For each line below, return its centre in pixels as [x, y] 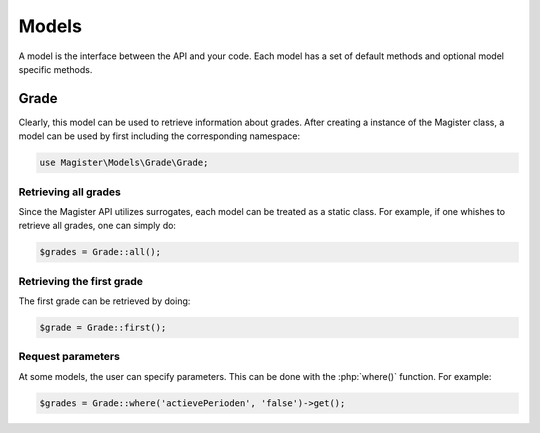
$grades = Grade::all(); [100, 252]
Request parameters [69, 357]
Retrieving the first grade [81, 281]
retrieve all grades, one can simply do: [97, 226]
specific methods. [55, 69]
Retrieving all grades [70, 192]
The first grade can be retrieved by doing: [104, 301]
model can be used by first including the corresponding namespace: [159, 136]
